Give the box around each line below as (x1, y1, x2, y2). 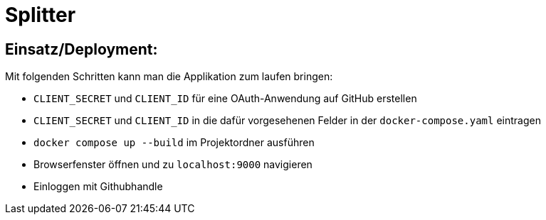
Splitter (5, 3, 76, 27)
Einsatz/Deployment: (5, 40, 158, 58)
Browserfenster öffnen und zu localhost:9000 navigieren (33, 158, 313, 171)
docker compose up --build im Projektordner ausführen (33, 136, 315, 149)
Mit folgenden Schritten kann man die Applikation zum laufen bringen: (5, 70, 333, 83)
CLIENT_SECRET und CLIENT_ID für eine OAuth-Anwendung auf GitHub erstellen (33, 92, 417, 105)
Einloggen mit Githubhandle (33, 180, 163, 193)
